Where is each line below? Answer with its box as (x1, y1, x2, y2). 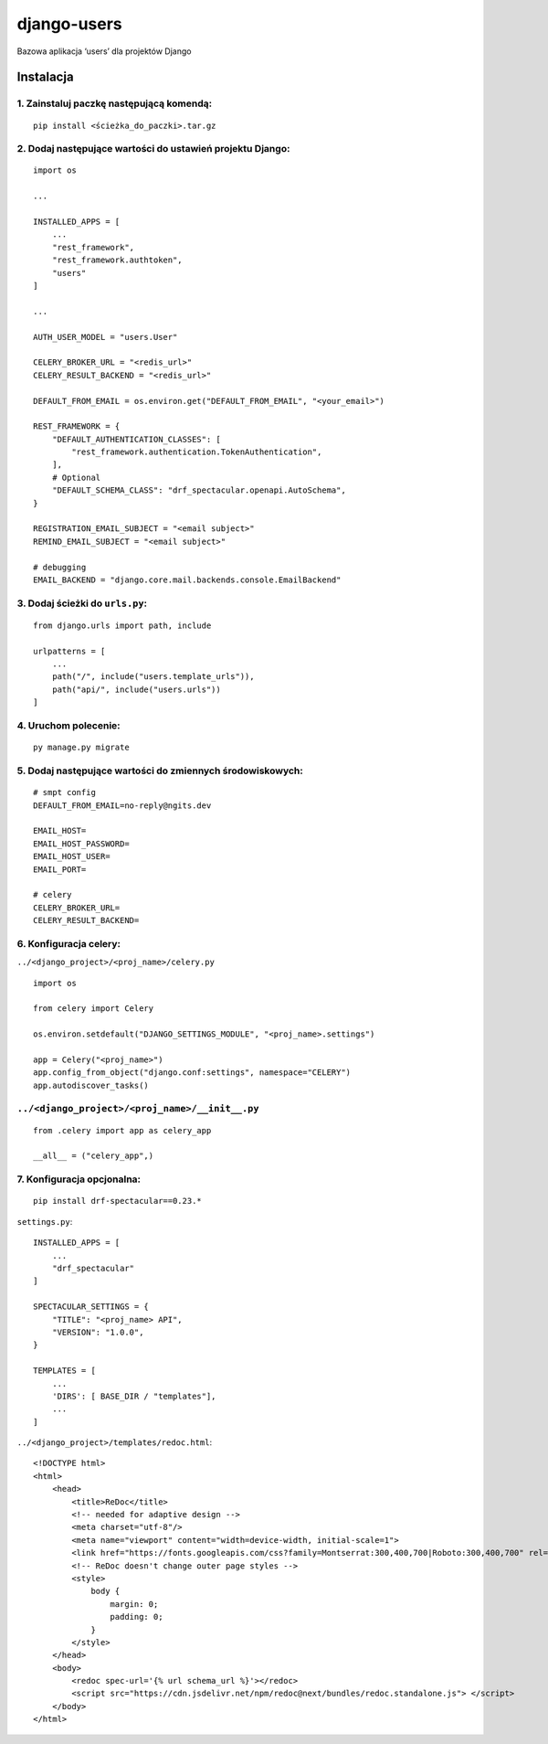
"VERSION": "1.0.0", (51, 1326, 144, 1337)
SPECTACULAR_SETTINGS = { (33, 1302, 150, 1312)
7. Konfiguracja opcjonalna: (16, 1173, 142, 1186)
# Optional (51, 472, 101, 483)
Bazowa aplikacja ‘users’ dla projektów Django (16, 46, 192, 57)
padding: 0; (110, 1611, 163, 1622)
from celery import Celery (33, 1004, 154, 1014)
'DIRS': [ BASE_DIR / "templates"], (51, 1390, 216, 1401)
